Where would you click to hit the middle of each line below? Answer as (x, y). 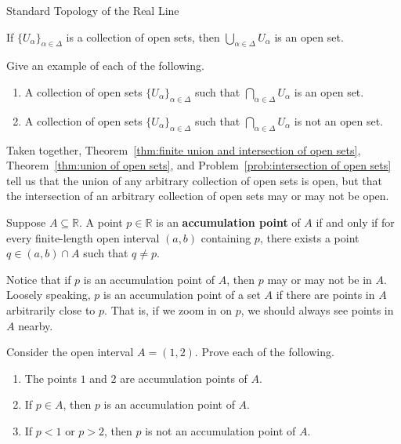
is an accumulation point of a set (182, 295)
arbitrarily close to (51, 309)
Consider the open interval (70, 352)
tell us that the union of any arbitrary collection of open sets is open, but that (194, 180)
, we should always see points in (317, 309)
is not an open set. (339, 120)
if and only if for (355, 222)
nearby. (36, 325)
